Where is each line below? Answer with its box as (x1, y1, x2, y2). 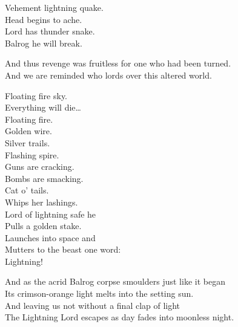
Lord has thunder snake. (5, 25, 95, 37)
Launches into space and (5, 231, 96, 244)
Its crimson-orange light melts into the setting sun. (5, 287, 194, 300)
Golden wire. (5, 125, 52, 137)
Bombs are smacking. (5, 172, 84, 184)
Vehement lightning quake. (5, 1, 104, 13)
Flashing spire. (5, 148, 59, 161)
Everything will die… (5, 101, 81, 114)
